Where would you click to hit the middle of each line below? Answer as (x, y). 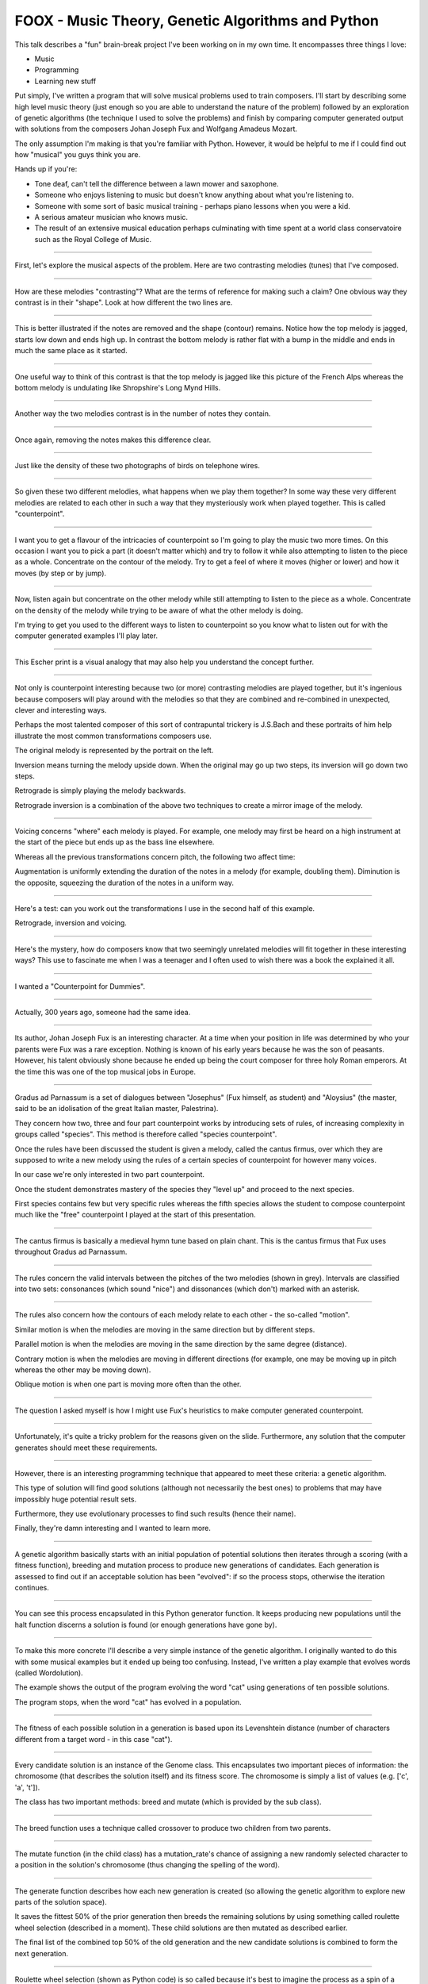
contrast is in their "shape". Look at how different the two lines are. (124, 302)
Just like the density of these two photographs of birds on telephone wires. (138, 466)
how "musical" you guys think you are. (78, 155)
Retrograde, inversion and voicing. (71, 923)
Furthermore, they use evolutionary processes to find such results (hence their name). (155, 1514)
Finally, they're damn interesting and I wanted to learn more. (113, 1528)
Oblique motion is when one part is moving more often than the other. (128, 1384)
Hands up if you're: (46, 169)
